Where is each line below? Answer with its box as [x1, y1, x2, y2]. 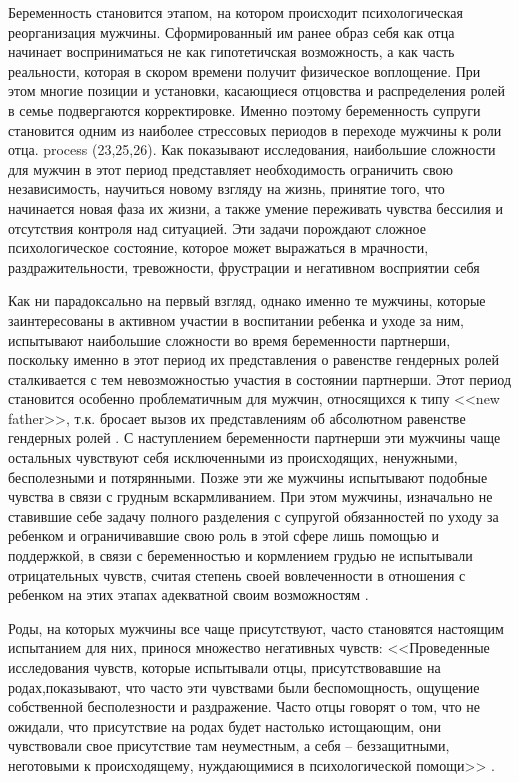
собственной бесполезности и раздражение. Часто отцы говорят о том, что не [8, 696, 481, 717]
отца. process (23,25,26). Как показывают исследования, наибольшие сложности [8, 139, 496, 160]
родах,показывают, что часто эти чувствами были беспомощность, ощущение [8, 676, 480, 697]
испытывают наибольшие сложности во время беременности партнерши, [8, 329, 451, 350]
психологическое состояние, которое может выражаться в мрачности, [8, 237, 429, 258]
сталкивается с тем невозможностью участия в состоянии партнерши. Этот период [8, 368, 512, 389]
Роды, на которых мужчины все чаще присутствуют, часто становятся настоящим [8, 617, 504, 638]
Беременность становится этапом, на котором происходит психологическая [8, 2, 463, 22]
